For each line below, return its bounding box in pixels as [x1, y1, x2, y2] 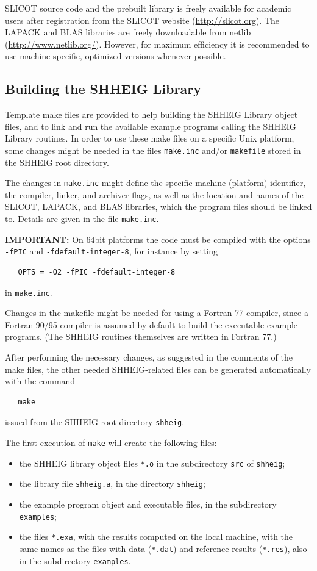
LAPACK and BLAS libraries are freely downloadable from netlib [5, 26, 251, 38]
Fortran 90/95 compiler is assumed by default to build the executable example [5, 318, 298, 331]
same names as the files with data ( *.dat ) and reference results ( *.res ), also [19, 542, 307, 555]
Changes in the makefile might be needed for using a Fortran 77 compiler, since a [5, 306, 308, 319]
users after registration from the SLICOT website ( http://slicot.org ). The [5, 13, 279, 26]
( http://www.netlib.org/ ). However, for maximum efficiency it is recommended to [5, 37, 310, 50]
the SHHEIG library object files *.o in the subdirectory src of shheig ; [19, 456, 285, 469]
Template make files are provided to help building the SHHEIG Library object [5, 108, 298, 121]
